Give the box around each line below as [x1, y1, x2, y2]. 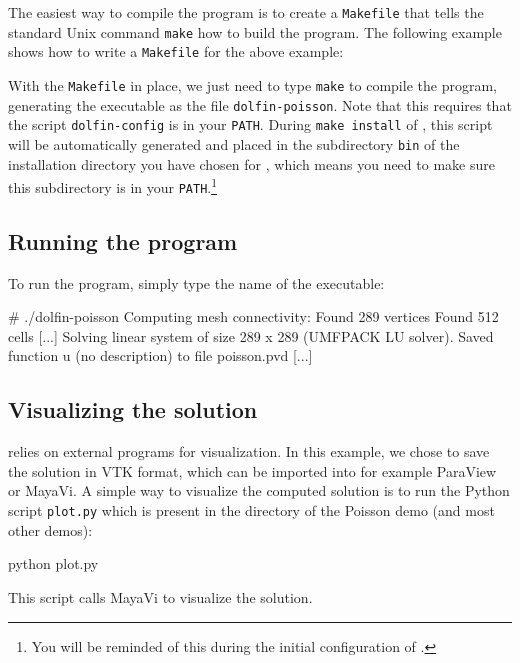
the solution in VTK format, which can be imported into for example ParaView [8, 460, 497, 481]
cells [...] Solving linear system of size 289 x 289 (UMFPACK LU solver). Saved [8, 325, 494, 346]
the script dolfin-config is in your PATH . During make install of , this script [8, 114, 493, 135]
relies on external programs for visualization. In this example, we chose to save [8, 441, 490, 462]
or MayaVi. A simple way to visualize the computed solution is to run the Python [8, 480, 510, 501]
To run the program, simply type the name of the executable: [8, 272, 385, 293]
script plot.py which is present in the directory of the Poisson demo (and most [8, 500, 495, 521]
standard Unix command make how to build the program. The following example [8, 21, 502, 42]
